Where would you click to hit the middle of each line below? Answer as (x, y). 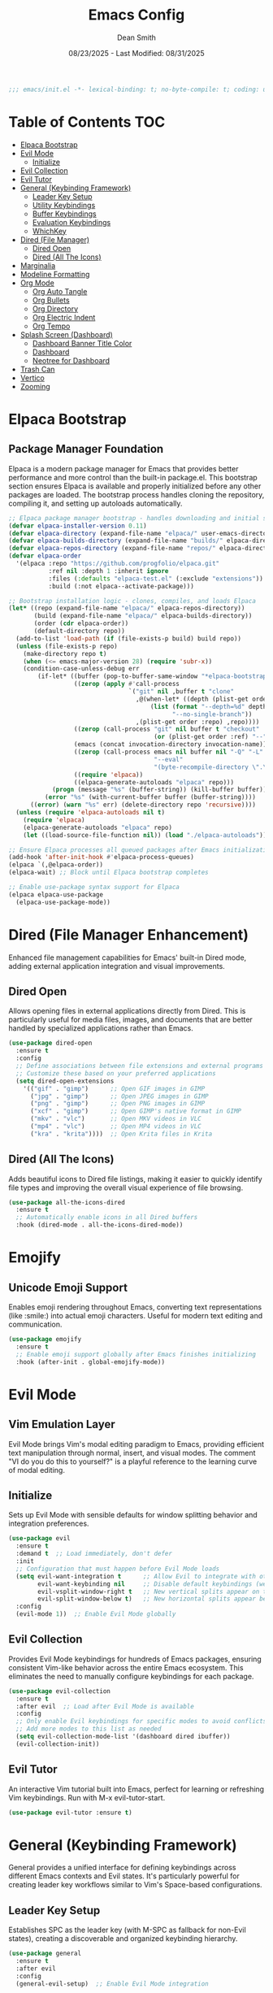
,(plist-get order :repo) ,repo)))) (197, 722)
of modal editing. (37, 1470)
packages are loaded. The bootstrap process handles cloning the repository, (136, 494)
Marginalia (38, 265)
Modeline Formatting (55, 274)
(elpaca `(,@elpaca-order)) (56, 865)
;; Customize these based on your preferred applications (116, 1073)
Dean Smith (136, 37)
